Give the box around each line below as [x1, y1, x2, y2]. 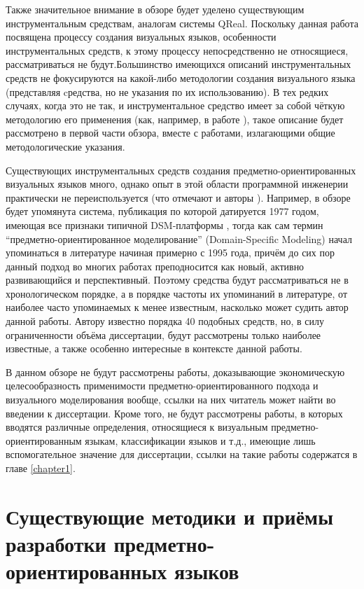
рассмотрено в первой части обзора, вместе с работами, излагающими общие [6, 125, 335, 140]
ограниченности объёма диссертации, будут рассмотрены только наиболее [6, 327, 321, 342]
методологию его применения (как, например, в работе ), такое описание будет [6, 111, 344, 126]
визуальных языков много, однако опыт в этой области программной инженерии [6, 176, 349, 191]
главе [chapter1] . [6, 461, 76, 475]
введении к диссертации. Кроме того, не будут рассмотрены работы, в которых [6, 406, 343, 420]
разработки [6, 529, 106, 557]
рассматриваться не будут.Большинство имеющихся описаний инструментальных [6, 57, 351, 71]
